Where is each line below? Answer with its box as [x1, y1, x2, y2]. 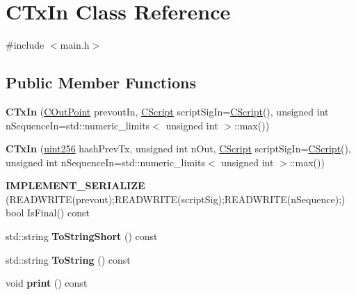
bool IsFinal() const [6, 205, 90, 220]
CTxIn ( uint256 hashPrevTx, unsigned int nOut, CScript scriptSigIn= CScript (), [6, 141, 351, 156]
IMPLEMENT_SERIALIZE [6, 178, 145, 193]
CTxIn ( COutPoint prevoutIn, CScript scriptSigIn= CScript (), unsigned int [6, 104, 329, 118]
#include [6, 38, 44, 52]
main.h [60, 38, 90, 52]
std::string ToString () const [6, 252, 131, 266]
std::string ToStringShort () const [6, 229, 158, 244]
